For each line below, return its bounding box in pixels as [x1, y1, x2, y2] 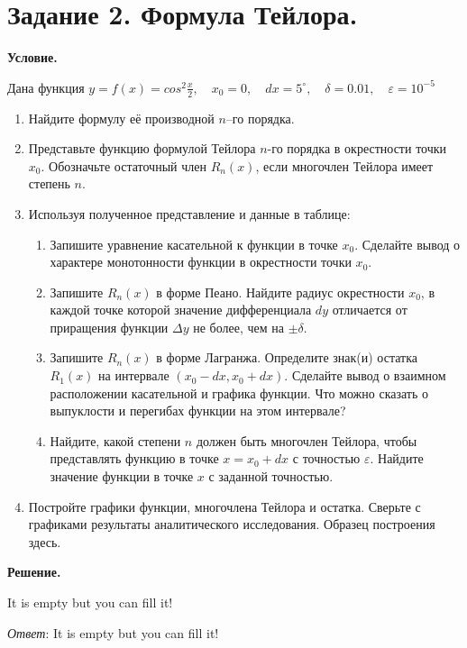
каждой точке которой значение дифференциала [50, 300, 312, 319]
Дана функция [7, 78, 85, 96]
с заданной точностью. [208, 467, 334, 486]
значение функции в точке [50, 467, 194, 486]
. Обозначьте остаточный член [41, 156, 206, 175]
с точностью [292, 449, 361, 468]
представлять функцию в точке [50, 449, 219, 468]
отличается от [332, 300, 407, 319]
